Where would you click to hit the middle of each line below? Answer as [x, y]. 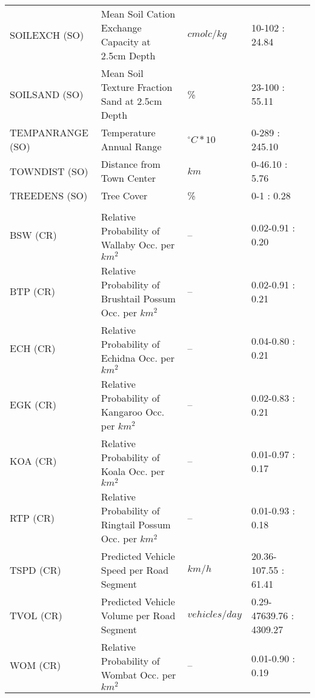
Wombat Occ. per [138, 675]
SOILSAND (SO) [47, 94]
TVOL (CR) [36, 616]
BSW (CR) [33, 234]
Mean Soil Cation [138, 14]
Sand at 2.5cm [131, 101]
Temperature [128, 132]
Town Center [128, 178]
